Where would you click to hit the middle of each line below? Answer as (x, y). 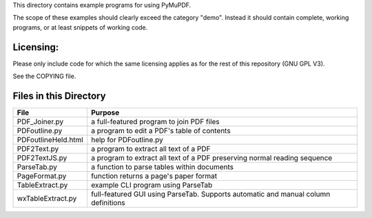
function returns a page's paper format (154, 176)
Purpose (105, 112)
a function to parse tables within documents (162, 167)
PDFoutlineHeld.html (50, 139)
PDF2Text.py (38, 148)
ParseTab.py (37, 167)
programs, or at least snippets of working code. (80, 27)
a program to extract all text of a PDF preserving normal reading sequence (211, 157)
